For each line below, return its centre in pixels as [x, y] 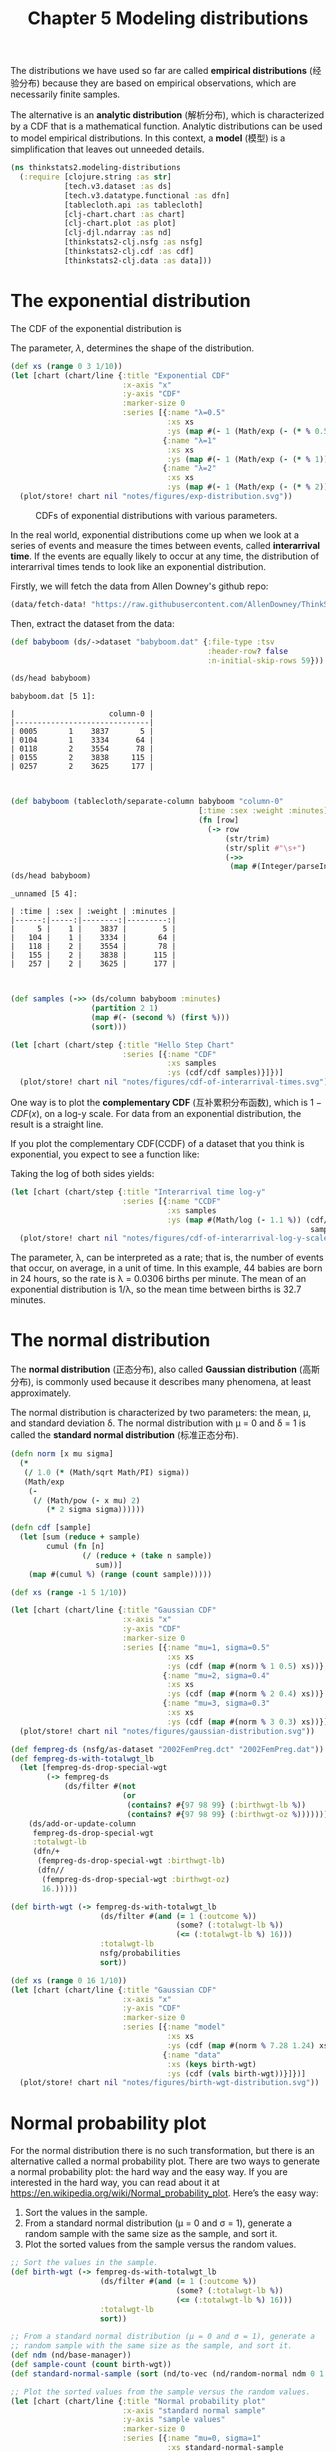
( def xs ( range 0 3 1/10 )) [66, 366]
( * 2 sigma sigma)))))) [95, 1510]
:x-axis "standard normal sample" [194, 2410]
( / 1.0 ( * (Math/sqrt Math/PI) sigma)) [106, 1472]
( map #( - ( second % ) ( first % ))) [160, 1017]
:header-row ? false [247, 651]
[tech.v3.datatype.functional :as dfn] [146, 195]
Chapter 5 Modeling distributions [168, 18]
